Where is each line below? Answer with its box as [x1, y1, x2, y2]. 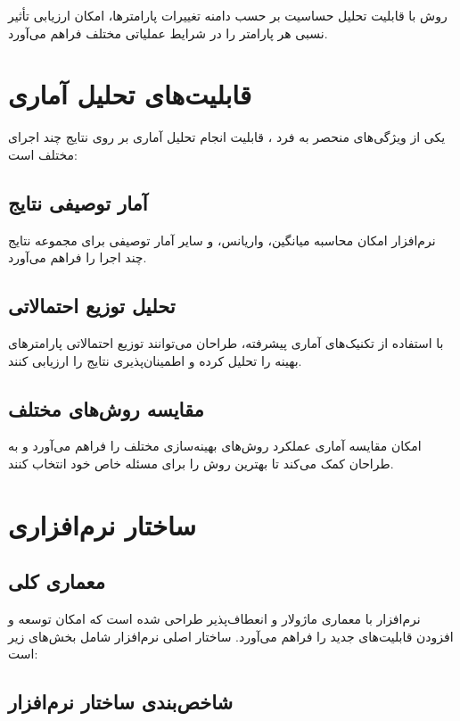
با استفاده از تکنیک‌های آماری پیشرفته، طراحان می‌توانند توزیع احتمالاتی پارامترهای [8, 334, 444, 352]
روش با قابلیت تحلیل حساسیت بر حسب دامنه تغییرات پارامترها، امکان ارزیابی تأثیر [8, 6, 448, 24]
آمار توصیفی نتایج [8, 188, 148, 216]
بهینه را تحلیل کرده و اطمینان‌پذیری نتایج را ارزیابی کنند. [8, 351, 302, 369]
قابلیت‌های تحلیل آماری [8, 76, 252, 112]
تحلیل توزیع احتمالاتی [8, 292, 176, 319]
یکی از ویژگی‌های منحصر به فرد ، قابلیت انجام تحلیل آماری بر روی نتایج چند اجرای [8, 128, 446, 146]
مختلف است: [8, 145, 78, 163]
